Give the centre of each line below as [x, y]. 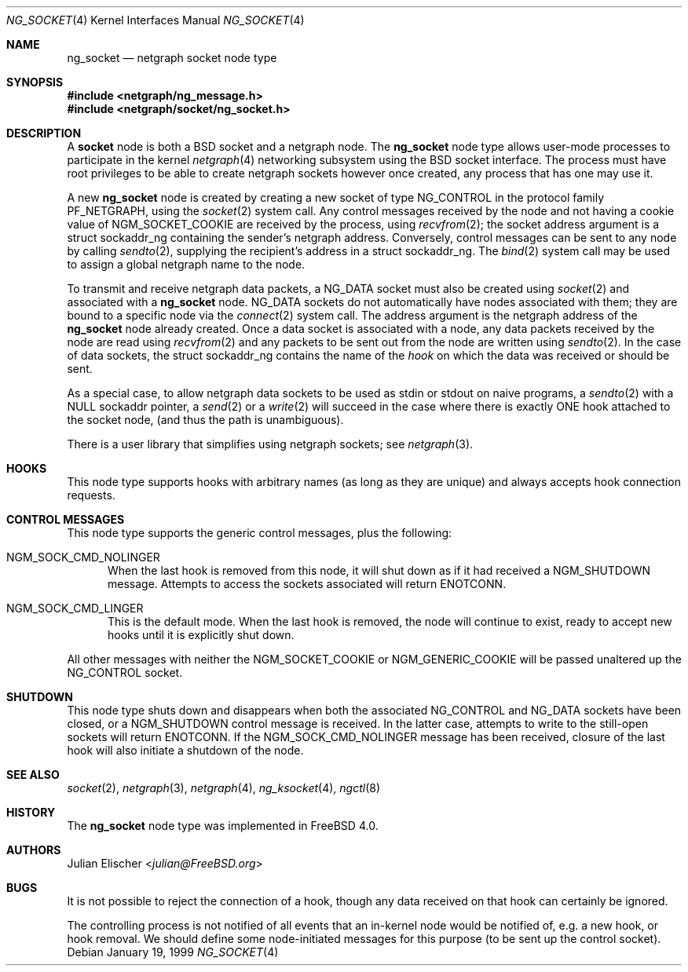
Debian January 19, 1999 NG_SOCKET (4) [173, 952]
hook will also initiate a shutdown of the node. [185, 750]
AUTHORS [34, 850]
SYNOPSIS [35, 82]
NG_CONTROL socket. [125, 672]
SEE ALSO [33, 775]
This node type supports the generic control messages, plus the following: [260, 533]
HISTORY [31, 812]
